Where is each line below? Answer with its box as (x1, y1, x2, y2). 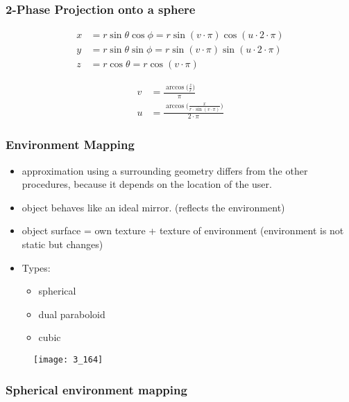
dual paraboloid (38, 306, 105, 321)
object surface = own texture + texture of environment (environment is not (22, 223, 344, 238)
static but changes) (22, 237, 103, 252)
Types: (22, 260, 51, 274)
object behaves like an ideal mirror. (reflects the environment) (22, 200, 285, 214)
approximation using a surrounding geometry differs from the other (22, 163, 308, 177)
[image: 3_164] (33, 354, 103, 365)
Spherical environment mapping (6, 381, 187, 398)
